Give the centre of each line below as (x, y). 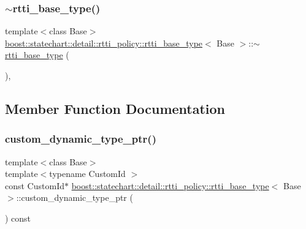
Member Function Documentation (115, 108)
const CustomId (35, 185)
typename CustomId (87, 174)
